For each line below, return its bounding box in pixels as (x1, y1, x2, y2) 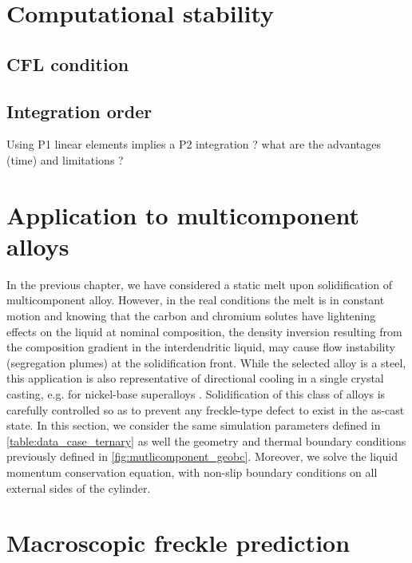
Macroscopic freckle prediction (6, 526, 351, 559)
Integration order (6, 98, 153, 123)
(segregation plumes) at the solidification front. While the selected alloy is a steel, (6, 354, 406, 371)
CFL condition (6, 51, 129, 76)
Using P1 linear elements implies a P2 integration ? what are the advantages (6, 136, 381, 153)
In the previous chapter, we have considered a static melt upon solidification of (6, 276, 393, 292)
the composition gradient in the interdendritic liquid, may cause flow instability (6, 339, 395, 355)
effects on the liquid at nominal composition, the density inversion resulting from (6, 323, 402, 339)
